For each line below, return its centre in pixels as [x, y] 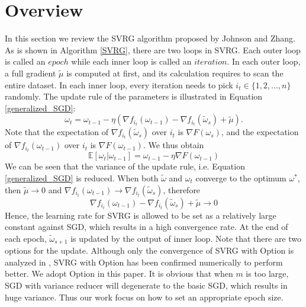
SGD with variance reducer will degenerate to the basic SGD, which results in [146, 285]
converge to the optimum [241, 178]
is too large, [267, 274]
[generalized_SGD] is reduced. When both [82, 178]
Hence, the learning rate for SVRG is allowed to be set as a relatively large [141, 215]
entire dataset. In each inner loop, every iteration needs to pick [119, 84]
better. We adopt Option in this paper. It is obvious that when [119, 274]
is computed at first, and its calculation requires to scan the [175, 73]
